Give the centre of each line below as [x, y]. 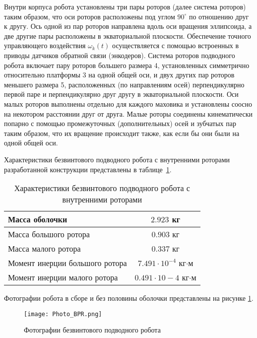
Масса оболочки [38, 219]
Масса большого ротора [49, 234]
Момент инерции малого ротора [63, 277]
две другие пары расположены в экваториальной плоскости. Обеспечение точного [128, 35]
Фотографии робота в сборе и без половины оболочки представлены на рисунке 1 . [129, 298]
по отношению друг [219, 16]
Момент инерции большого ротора [67, 263]
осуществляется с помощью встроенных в [176, 45]
